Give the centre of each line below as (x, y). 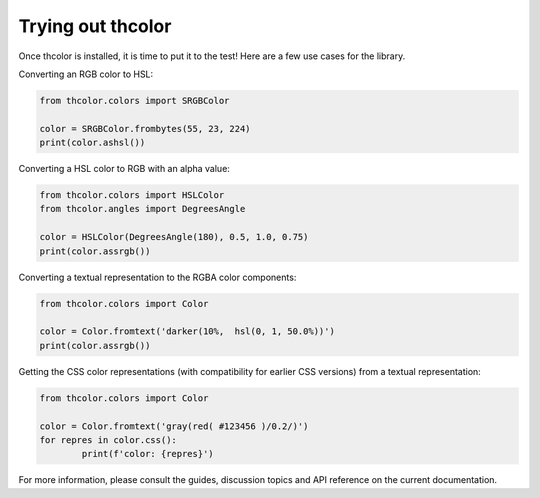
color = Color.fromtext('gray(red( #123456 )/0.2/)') (174, 426)
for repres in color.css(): (108, 439)
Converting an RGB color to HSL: (86, 74)
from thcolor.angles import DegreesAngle (142, 209)
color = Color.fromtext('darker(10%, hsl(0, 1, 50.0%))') (187, 331)
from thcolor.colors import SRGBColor (134, 100)
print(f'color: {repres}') (147, 454)
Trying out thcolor (95, 26)
